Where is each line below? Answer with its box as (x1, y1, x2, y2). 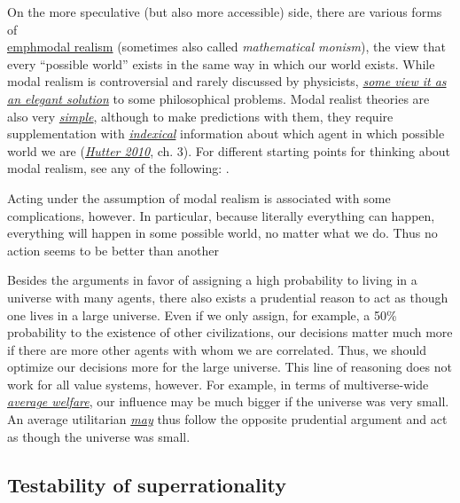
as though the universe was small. (7, 427, 191, 445)
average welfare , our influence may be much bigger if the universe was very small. (7, 392, 449, 411)
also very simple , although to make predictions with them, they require (7, 106, 394, 125)
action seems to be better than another (7, 240, 219, 259)
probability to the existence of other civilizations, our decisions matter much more (7, 323, 453, 342)
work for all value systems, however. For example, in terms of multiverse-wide (7, 374, 429, 393)
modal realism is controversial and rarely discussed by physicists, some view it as (7, 72, 447, 90)
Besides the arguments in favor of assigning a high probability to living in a (7, 271, 417, 289)
